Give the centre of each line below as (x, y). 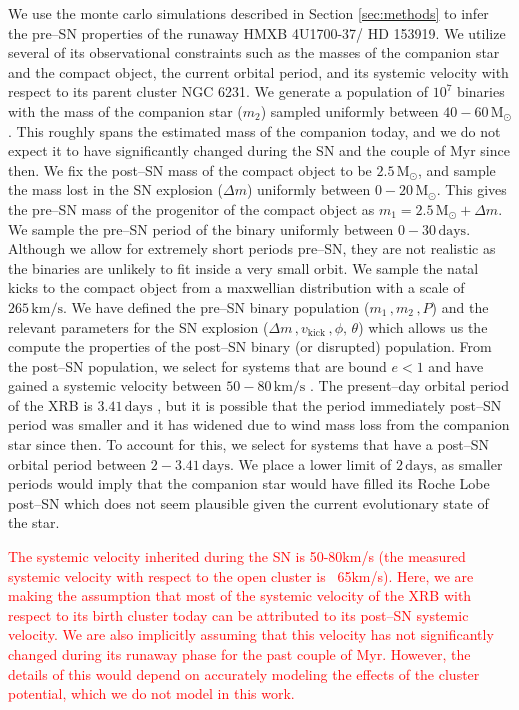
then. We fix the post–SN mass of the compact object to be (190, 169)
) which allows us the (423, 326)
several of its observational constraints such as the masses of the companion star (254, 52)
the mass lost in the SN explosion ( (115, 189)
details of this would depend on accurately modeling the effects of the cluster (244, 673)
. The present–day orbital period (409, 385)
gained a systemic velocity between (115, 385)
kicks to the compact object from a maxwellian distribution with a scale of (236, 287)
